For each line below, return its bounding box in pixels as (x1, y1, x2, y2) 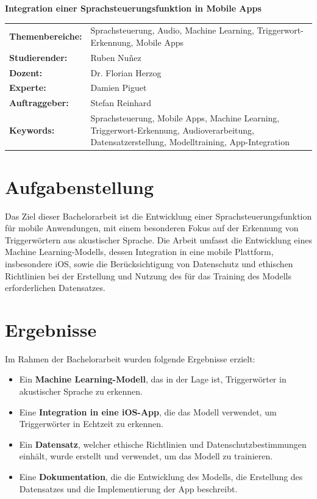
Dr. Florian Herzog (90, 66, 162, 79)
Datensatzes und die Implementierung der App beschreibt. (19, 482, 238, 495)
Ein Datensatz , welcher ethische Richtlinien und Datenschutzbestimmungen (19, 437, 307, 450)
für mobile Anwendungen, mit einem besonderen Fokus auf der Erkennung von (5, 221, 299, 234)
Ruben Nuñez (90, 51, 141, 63)
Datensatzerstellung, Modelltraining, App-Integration (90, 135, 290, 148)
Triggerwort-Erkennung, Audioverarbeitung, (90, 123, 254, 136)
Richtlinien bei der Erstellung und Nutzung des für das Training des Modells (5, 269, 291, 282)
